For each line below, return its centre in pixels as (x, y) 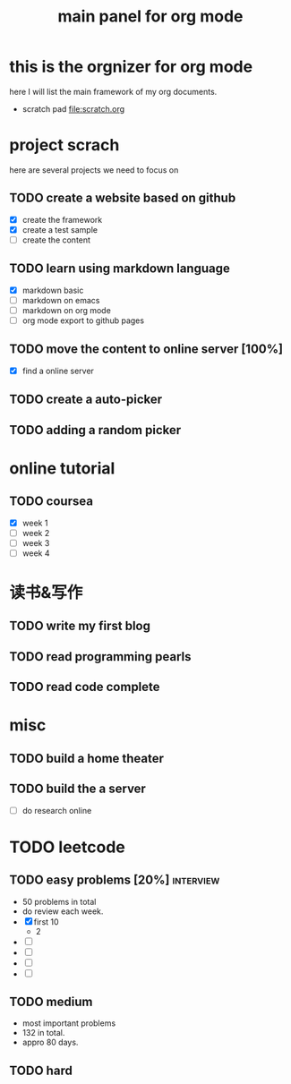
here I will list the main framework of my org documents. (113, 91)
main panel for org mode (150, 17)
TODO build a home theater (86, 758)
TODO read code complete (85, 687)
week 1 (35, 523)
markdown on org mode (67, 310)
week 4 (36, 553)
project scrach (64, 145)
